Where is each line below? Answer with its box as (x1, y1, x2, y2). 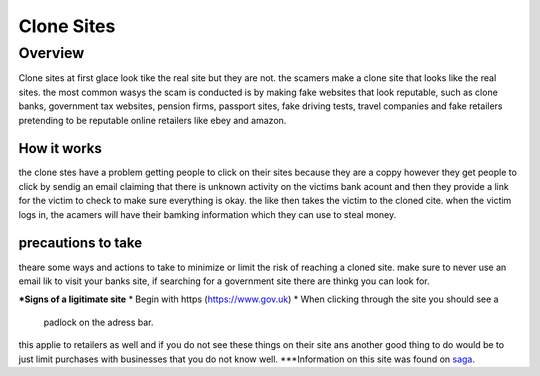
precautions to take (18, 235, 143, 252)
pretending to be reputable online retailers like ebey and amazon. (18, 114, 287, 126)
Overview (18, 44, 85, 62)
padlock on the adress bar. (43, 316, 154, 328)
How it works (18, 140, 102, 157)
